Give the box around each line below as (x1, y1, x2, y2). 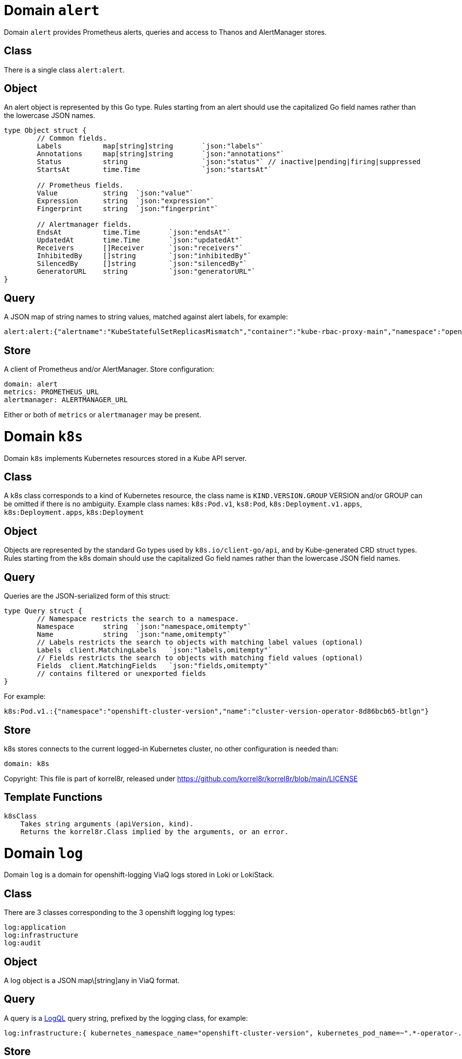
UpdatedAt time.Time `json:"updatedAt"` (37, 236, 243, 244)
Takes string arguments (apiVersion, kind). (20, 819, 194, 828)
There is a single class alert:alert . (4, 65, 125, 74)
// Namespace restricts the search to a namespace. (37, 615, 239, 623)
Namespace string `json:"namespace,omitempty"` (37, 623, 252, 631)
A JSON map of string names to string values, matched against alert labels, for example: (4, 313, 288, 321)
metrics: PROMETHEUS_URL (4, 388, 99, 396)
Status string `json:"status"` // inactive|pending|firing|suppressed (37, 158, 421, 166)
